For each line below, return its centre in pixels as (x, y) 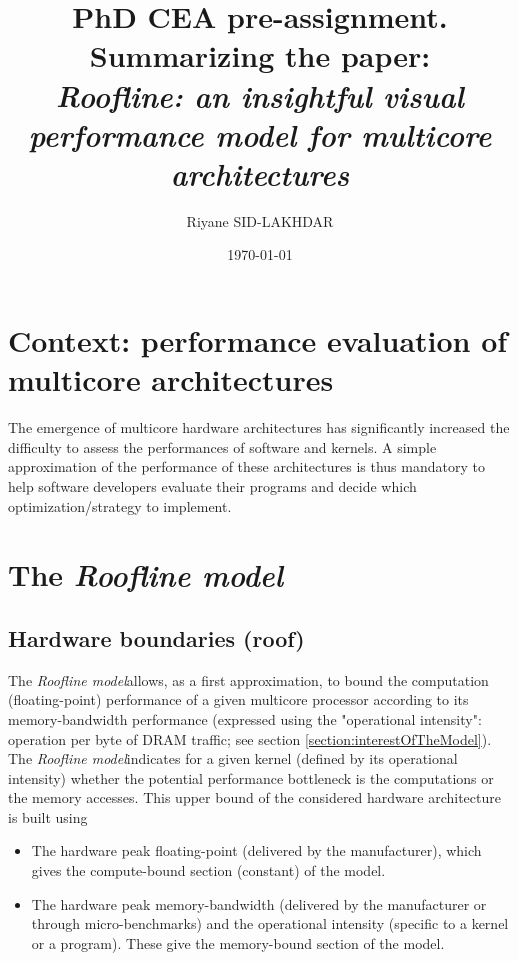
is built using (48, 816)
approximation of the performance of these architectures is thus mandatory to (246, 466)
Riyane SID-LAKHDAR (260, 220)
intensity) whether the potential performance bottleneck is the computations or (251, 777)
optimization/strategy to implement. (120, 505)
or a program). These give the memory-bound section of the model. (238, 942)
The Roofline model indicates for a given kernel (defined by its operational (233, 758)
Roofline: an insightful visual (260, 95)
